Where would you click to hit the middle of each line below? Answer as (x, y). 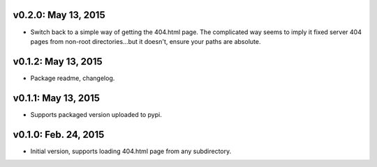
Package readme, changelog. (73, 78)
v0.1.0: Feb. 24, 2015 (59, 135)
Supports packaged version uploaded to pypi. (96, 114)
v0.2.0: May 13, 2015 (59, 15)
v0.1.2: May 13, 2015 (58, 62)
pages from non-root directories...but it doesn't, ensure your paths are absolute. (146, 41)
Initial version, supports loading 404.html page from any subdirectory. (131, 151)
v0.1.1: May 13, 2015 (57, 98)
